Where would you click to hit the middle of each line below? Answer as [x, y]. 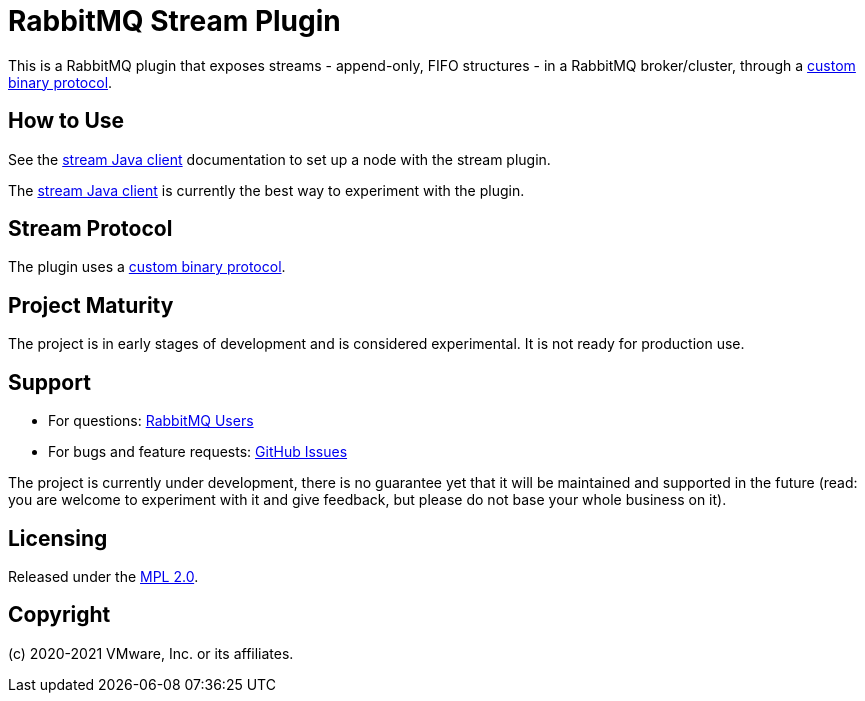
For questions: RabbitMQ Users [151, 421]
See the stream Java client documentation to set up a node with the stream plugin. [279, 159]
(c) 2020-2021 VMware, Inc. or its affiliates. [151, 653]
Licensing [58, 538]
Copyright [59, 615]
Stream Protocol [90, 229]
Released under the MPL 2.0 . [103, 576]
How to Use [66, 121]
